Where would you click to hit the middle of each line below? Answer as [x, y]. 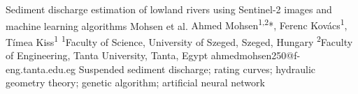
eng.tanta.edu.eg [41, 69]
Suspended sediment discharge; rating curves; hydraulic [197, 69]
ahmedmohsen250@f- [256, 55]
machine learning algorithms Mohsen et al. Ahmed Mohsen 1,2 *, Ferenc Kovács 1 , [177, 24]
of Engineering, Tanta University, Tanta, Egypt [107, 55]
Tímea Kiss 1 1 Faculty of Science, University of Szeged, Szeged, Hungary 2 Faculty [179, 40]
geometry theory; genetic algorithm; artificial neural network [135, 83]
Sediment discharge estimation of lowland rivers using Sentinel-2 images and [169, 9]
